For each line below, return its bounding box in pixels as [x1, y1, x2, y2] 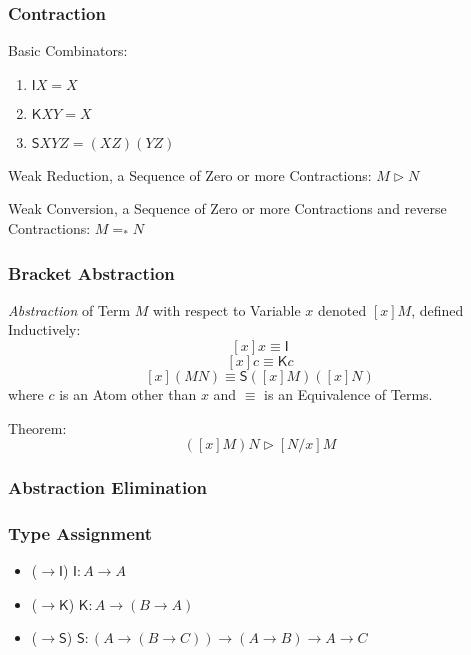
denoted [318, 299, 367, 320]
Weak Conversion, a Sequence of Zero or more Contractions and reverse [8, 198, 447, 219]
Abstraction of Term [8, 299, 131, 320]
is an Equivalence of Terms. [264, 384, 433, 404]
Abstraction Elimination [8, 475, 208, 500]
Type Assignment [8, 520, 153, 545]
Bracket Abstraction [8, 260, 175, 285]
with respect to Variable [153, 299, 301, 320]
